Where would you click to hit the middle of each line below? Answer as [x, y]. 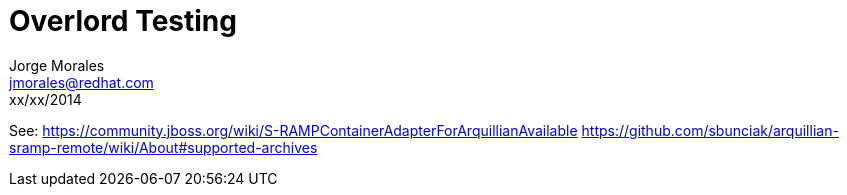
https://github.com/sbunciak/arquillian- [710, 130]
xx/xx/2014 [45, 99]
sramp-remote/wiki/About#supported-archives [163, 147]
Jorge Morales [57, 65]
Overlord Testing [123, 21]
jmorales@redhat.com [81, 82]
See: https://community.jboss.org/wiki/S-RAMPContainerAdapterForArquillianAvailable [293, 130]
